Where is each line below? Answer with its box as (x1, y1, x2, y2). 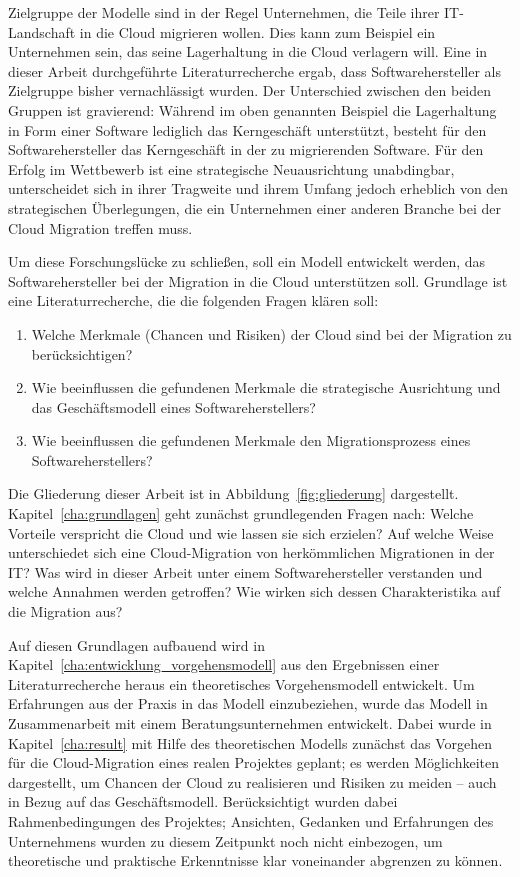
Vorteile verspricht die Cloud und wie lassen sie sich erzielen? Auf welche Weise (8, 522, 494, 543)
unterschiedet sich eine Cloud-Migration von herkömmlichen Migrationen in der (8, 542, 495, 563)
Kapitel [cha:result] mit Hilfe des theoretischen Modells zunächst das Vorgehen (8, 732, 492, 753)
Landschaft (8, 21, 76, 42)
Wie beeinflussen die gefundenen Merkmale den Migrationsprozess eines (31, 430, 471, 451)
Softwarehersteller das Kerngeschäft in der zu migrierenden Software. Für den (8, 139, 484, 160)
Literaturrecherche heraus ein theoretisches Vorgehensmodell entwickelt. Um (8, 673, 475, 694)
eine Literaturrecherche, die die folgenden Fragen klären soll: (8, 290, 379, 311)
